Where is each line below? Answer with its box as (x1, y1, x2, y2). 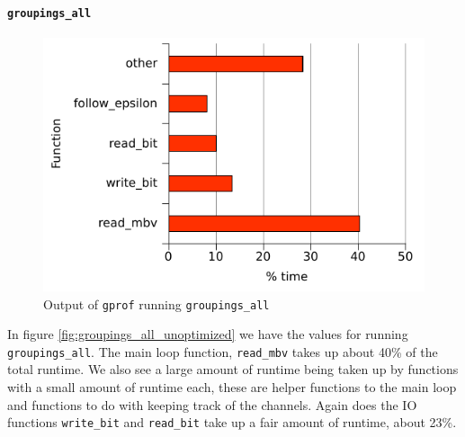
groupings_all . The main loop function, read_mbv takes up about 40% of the (7, 342, 438, 361)
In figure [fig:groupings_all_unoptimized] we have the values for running (7, 325, 408, 343)
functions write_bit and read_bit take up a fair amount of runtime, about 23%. (7, 413, 457, 432)
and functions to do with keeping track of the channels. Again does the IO (7, 395, 417, 414)
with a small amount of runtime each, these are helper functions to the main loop (7, 378, 457, 397)
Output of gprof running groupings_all (43, 294, 270, 313)
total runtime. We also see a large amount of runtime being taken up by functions (7, 360, 459, 379)
